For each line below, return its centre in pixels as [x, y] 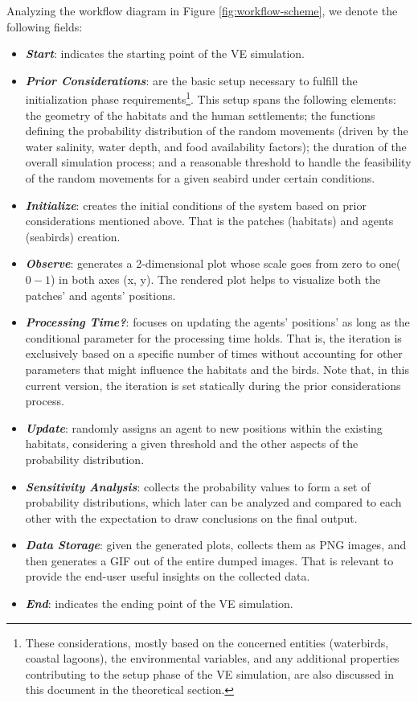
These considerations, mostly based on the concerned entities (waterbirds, [207, 642]
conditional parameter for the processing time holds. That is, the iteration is [213, 337]
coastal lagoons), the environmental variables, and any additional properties [212, 658]
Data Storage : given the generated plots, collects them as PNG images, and [216, 545]
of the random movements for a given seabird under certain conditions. [200, 178]
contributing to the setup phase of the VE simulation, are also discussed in [209, 673]
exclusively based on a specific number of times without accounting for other [214, 353]
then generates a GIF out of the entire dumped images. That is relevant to [209, 560]
